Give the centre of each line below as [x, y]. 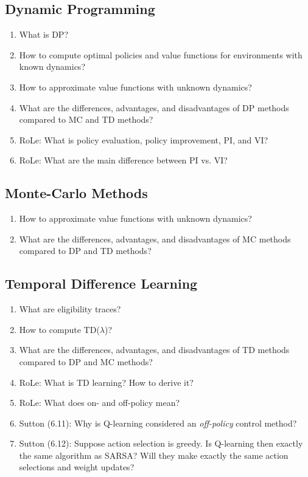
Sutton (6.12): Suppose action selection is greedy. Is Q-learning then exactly [161, 443]
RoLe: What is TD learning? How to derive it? [106, 382]
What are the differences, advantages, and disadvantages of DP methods [154, 107]
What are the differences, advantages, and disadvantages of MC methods [155, 238]
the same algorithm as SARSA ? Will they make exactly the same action [154, 455]
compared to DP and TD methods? [85, 251]
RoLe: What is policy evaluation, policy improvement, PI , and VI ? [144, 139]
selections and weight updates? [77, 467]
